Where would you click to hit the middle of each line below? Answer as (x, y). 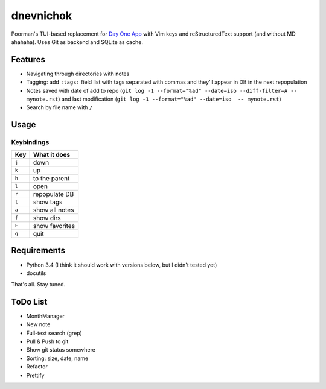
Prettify (35, 375)
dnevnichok (42, 16)
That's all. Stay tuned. (38, 284)
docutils (36, 273)
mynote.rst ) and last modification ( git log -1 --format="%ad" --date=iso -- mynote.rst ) (154, 99)
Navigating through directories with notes (78, 74)
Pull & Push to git (47, 341)
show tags (48, 202)
